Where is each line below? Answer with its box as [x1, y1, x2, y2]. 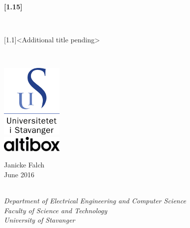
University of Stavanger [4, 215, 75, 225]
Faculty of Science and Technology [4, 205, 107, 215]
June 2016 [4, 169, 34, 179]
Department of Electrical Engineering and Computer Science [4, 195, 186, 206]
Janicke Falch [4, 160, 45, 170]
